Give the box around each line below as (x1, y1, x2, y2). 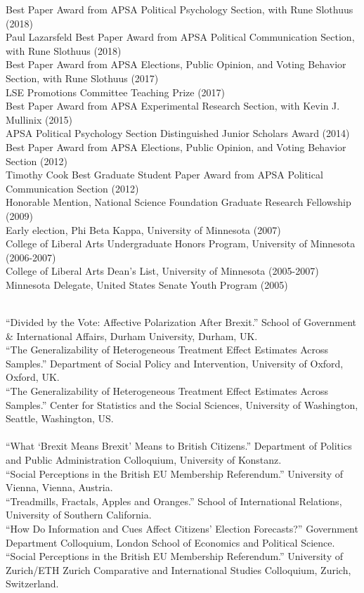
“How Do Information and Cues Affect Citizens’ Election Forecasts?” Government (6, 521, 358, 535)
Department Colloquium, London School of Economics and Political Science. (6, 535, 335, 549)
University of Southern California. (6, 507, 152, 522)
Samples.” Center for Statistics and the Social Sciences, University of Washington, (6, 397, 358, 412)
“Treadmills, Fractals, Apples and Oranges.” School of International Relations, (6, 493, 342, 508)
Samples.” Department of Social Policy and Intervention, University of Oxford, (6, 356, 344, 370)
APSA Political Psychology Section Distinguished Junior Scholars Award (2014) (6, 126, 350, 141)
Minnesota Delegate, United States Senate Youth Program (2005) (6, 277, 288, 292)
